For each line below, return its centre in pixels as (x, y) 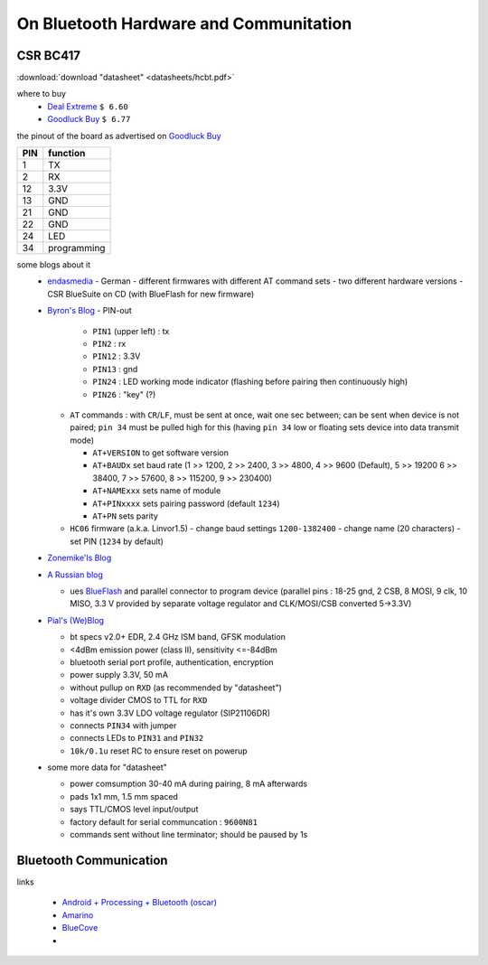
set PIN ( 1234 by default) (117, 541)
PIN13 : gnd (115, 369)
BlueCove (80, 928)
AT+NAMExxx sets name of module (157, 491)
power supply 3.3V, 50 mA (119, 675)
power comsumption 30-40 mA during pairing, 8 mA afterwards (188, 784)
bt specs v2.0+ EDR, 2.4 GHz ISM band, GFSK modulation (178, 637)
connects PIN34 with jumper (123, 725)
